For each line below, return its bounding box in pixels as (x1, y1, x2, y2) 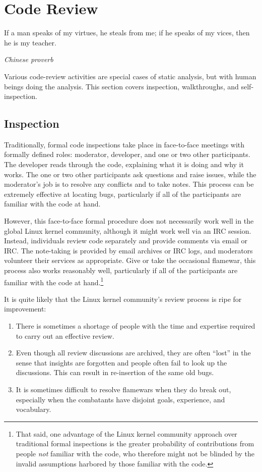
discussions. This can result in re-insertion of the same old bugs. (16, 367, 214, 378)
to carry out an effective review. (16, 330, 114, 341)
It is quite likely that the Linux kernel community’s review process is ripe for (4, 293, 242, 304)
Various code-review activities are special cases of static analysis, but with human (4, 71, 256, 81)
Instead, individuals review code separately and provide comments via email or (4, 235, 248, 246)
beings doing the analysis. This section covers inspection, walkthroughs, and (4, 81, 239, 91)
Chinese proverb (4, 54, 53, 65)
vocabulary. (16, 404, 51, 414)
